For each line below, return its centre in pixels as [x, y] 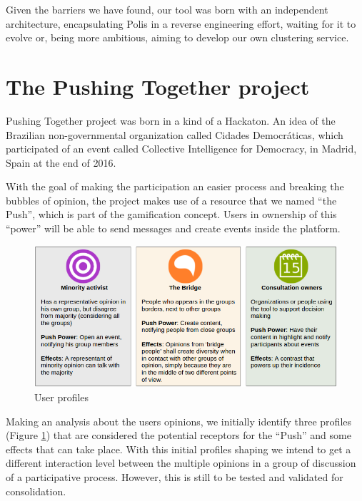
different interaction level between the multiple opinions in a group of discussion [181, 463]
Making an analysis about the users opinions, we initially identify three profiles [179, 421]
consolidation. [36, 491]
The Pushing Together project [158, 86]
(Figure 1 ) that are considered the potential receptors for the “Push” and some [179, 435]
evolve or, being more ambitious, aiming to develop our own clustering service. [177, 37]
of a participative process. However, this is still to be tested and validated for [175, 476]
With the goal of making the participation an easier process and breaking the [175, 186]
